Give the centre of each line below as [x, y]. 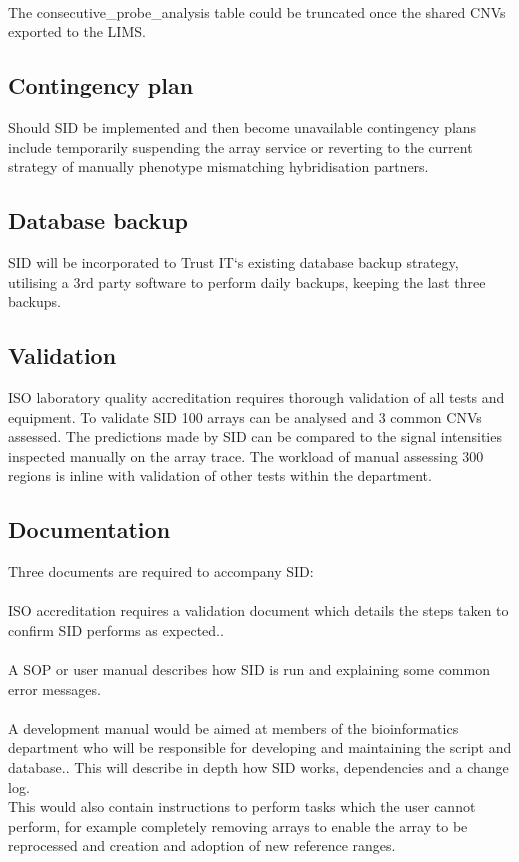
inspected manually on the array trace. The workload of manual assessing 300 [246, 455]
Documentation [89, 529]
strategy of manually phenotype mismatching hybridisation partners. [218, 166]
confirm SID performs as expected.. [116, 629]
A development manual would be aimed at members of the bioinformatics [233, 727]
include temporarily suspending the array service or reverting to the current [240, 146]
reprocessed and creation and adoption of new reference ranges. [202, 845]
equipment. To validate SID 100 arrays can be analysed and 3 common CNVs [245, 416]
